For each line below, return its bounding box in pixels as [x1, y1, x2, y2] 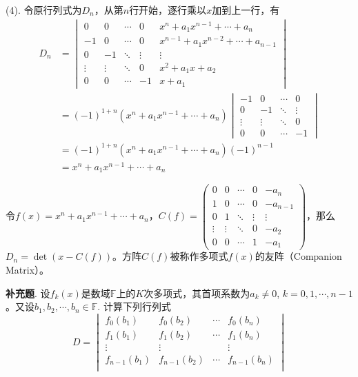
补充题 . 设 [6, 285, 50, 300]
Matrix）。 [6, 263, 50, 277]
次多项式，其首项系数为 [143, 285, 250, 300]
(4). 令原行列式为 [6, 3, 82, 17]
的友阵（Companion [255, 249, 342, 263]
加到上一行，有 [212, 3, 280, 17]
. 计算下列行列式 [97, 299, 171, 314]
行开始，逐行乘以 [129, 3, 207, 17]
